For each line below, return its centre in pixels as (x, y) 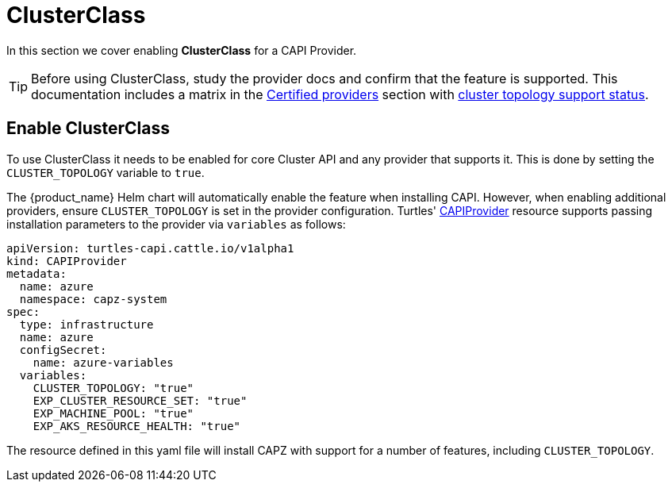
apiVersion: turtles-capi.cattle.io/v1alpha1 (150, 248)
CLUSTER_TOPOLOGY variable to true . (106, 172)
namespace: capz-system (93, 299)
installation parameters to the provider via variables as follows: (176, 224)
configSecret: (63, 350)
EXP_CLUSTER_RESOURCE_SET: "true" (140, 400)
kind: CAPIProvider (67, 261)
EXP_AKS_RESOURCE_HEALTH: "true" (137, 426)
